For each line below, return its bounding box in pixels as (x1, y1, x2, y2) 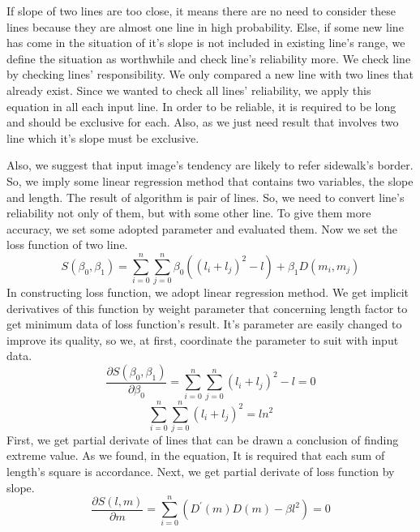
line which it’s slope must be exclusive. (6, 129, 199, 146)
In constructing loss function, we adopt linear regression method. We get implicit (6, 284, 409, 301)
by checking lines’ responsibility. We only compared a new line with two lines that (6, 66, 414, 83)
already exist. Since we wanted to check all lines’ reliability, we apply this (6, 81, 371, 98)
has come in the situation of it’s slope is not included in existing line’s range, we (6, 34, 405, 51)
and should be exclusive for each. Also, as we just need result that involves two (6, 114, 399, 131)
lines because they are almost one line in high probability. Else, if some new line (6, 18, 404, 35)
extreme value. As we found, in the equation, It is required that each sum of (6, 447, 385, 464)
